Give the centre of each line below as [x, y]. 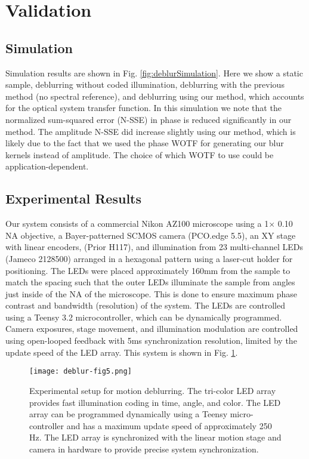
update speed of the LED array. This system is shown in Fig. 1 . [122, 352]
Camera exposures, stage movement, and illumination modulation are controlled [152, 329]
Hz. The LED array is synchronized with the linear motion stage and [155, 437]
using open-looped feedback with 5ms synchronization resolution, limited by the [151, 341]
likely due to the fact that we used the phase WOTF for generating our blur [145, 143]
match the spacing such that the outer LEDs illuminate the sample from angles [150, 282]
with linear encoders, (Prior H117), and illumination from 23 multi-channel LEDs [154, 247]
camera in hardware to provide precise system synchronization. [144, 449]
